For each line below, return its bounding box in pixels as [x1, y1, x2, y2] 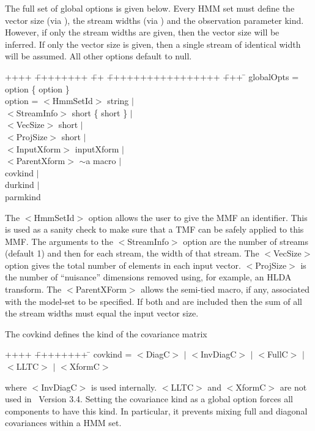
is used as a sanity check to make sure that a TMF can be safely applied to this [5, 223, 304, 236]
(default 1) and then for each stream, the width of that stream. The [5, 247, 259, 260]
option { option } [5, 82, 70, 95]
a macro [86, 154, 116, 167]
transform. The [5, 283, 62, 296]
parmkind [5, 190, 41, 203]
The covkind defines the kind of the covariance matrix [5, 327, 207, 340]
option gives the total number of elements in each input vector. [5, 258, 241, 271]
